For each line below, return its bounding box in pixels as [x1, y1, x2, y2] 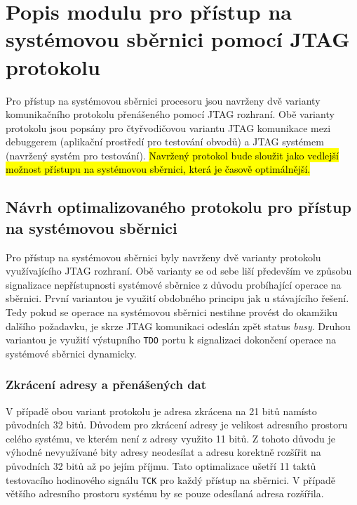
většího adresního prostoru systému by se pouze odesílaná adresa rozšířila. [6, 486, 324, 501]
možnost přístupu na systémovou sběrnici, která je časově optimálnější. [6, 162, 311, 176]
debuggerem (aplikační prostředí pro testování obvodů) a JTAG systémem [6, 134, 324, 149]
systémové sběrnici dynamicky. [6, 346, 137, 360]
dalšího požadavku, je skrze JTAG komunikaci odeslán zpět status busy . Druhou [6, 318, 351, 333]
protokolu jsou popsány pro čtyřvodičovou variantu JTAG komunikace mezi [6, 120, 331, 135]
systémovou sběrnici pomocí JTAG [6, 25, 350, 53]
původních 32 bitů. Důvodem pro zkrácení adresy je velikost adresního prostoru [6, 417, 348, 432]
